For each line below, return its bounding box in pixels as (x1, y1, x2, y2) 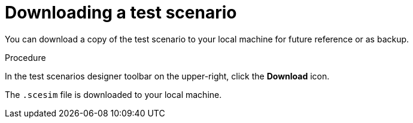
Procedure (5, 52, 46, 63)
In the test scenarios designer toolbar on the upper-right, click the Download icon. (5, 70, 330, 81)
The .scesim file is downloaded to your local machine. (5, 89, 222, 100)
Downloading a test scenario (5, 2, 237, 23)
